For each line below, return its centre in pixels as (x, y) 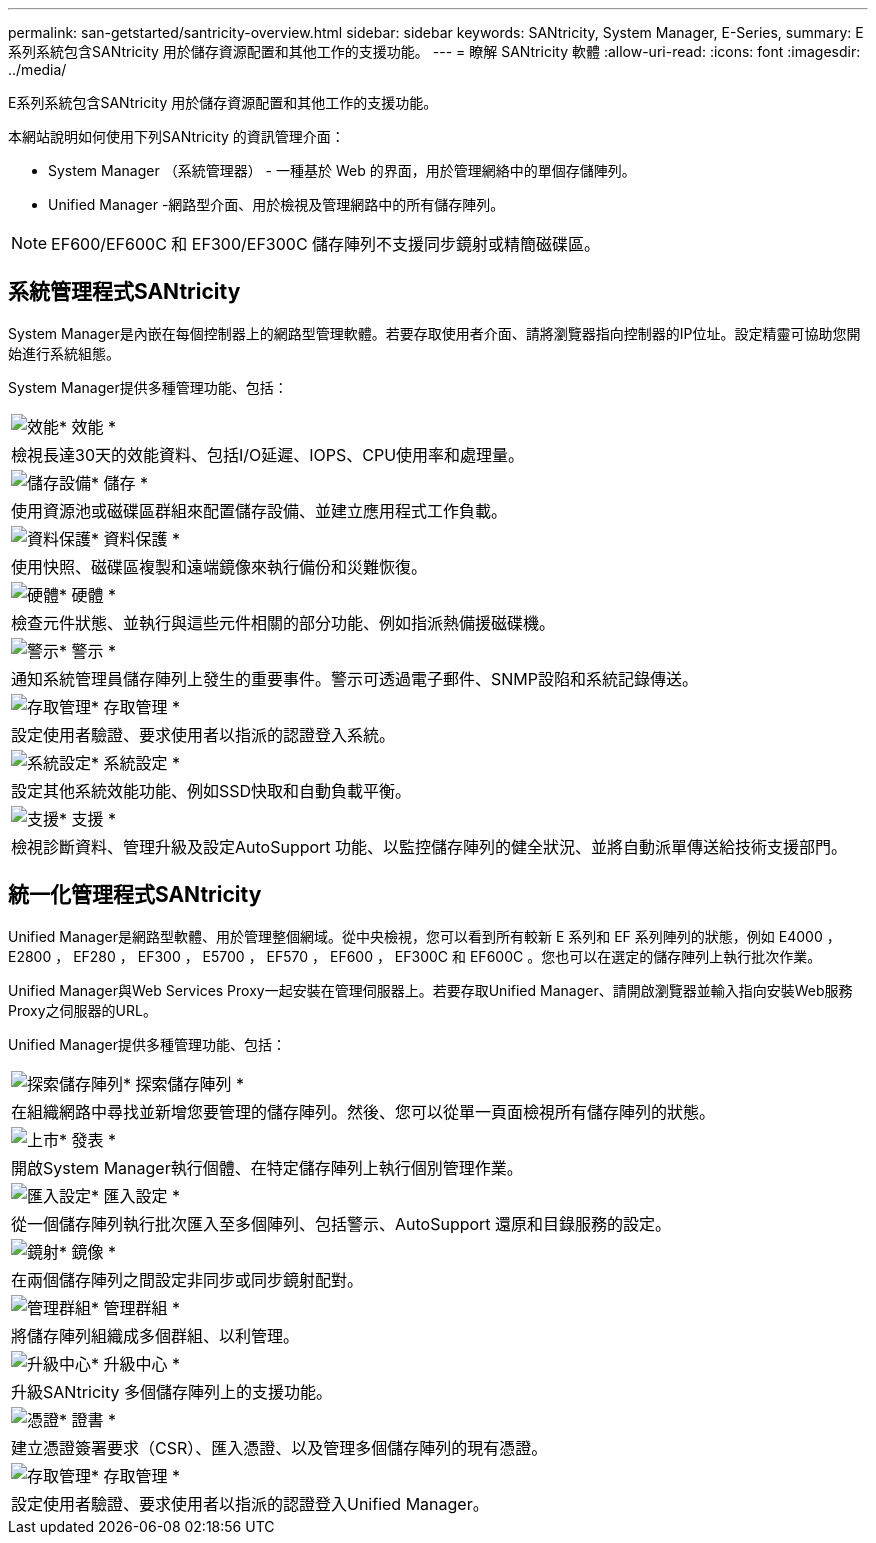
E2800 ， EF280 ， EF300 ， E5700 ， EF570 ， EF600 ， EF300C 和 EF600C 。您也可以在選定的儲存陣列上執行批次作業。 (415, 956)
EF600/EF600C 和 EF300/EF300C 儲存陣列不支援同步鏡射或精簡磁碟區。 (326, 244)
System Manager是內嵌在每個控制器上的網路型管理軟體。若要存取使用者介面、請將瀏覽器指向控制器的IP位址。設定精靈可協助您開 (434, 333)
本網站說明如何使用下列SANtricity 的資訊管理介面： (176, 136)
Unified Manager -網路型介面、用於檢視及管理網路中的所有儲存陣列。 (276, 204)
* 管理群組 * (136, 1307)
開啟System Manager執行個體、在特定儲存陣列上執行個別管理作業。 (267, 1167)
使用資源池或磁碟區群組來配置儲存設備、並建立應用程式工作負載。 (259, 510)
